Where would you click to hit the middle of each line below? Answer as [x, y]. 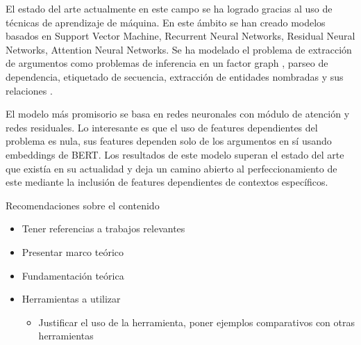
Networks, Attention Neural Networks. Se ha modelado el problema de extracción [179, 49]
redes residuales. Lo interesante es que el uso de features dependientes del [162, 127]
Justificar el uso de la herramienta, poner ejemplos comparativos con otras [196, 322]
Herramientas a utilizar [71, 299]
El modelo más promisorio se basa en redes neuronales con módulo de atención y [178, 114]
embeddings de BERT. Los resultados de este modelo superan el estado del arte [175, 154]
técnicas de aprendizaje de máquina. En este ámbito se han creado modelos [166, 22]
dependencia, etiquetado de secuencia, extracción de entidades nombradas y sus [175, 76]
